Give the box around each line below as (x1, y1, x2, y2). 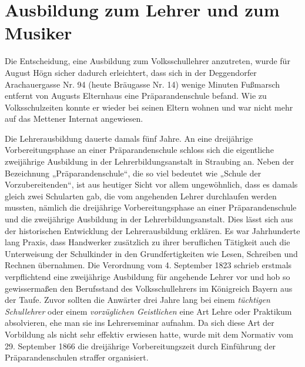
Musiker (5, 21, 72, 45)
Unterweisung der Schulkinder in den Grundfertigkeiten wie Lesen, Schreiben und (5, 247, 298, 259)
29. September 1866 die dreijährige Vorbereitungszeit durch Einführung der (5, 339, 276, 352)
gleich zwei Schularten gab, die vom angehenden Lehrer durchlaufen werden (5, 189, 277, 202)
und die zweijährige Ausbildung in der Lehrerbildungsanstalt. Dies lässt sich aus (5, 213, 293, 225)
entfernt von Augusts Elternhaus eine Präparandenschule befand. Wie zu (5, 89, 267, 102)
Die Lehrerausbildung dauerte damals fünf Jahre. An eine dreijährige (5, 132, 253, 144)
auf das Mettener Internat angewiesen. (5, 112, 143, 125)
